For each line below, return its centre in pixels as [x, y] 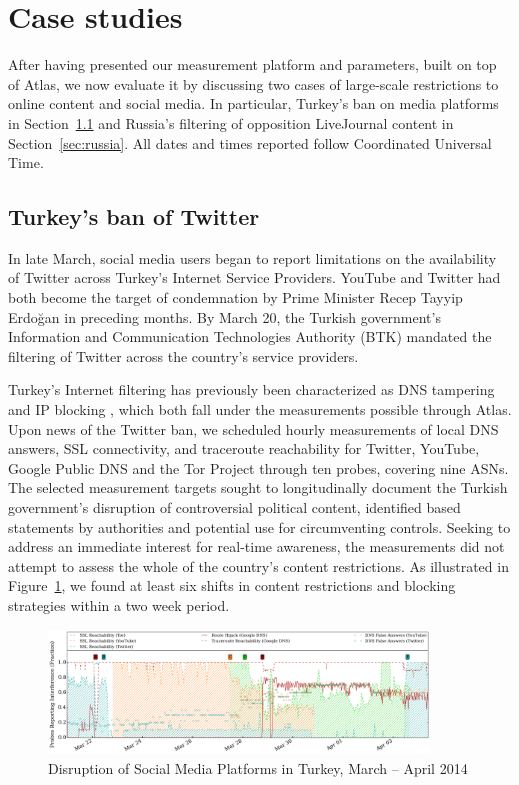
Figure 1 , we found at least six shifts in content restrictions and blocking [232, 585]
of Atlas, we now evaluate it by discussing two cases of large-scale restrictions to [253, 83]
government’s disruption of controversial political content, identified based [234, 507]
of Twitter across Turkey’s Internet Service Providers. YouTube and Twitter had [254, 277]
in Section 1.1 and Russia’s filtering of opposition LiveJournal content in [231, 122]
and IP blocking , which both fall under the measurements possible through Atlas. [260, 409]
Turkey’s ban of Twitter [134, 216]
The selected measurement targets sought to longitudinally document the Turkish [258, 487]
